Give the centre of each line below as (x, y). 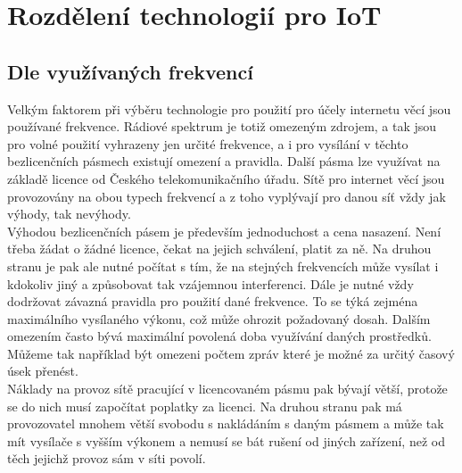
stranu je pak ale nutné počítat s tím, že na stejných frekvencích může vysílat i (223, 266)
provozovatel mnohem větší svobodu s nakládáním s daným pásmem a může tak (226, 423)
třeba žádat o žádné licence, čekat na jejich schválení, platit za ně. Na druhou (219, 249)
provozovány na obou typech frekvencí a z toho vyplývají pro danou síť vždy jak (227, 196)
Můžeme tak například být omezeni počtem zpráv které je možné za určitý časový (231, 353)
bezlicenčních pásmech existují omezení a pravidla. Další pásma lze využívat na (224, 161)
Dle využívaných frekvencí (130, 71)
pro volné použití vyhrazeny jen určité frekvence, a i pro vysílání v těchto (208, 143)
